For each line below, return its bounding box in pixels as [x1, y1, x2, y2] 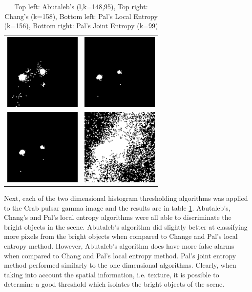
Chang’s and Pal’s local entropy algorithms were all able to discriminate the [4, 212, 231, 222]
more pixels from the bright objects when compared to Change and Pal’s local [4, 231, 238, 241]
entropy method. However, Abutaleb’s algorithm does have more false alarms [4, 240, 234, 251]
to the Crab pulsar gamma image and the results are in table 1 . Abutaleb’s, [4, 202, 231, 213]
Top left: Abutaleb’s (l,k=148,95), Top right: [14, 1, 148, 11]
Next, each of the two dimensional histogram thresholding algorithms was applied [4, 193, 248, 203]
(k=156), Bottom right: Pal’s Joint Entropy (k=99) [4, 20, 158, 31]
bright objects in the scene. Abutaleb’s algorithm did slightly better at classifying [4, 221, 248, 232]
